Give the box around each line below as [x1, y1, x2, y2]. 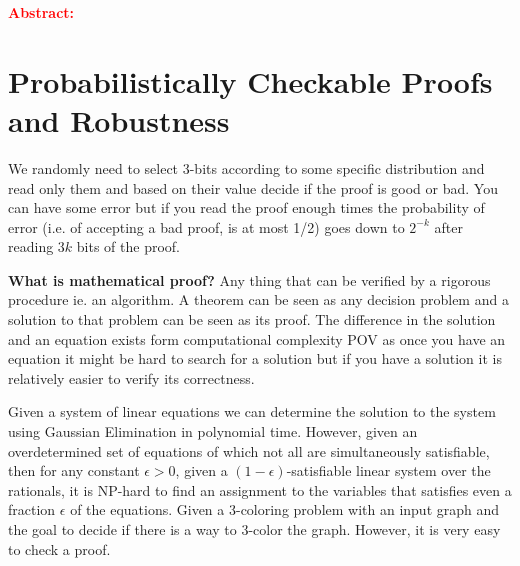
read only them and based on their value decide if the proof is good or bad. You [8, 177, 498, 198]
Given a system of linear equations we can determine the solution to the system [8, 401, 496, 422]
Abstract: [8, 2, 75, 22]
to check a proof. [8, 538, 111, 559]
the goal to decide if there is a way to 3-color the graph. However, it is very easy [8, 519, 501, 539]
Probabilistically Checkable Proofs [8, 60, 493, 101]
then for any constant [8, 460, 140, 481]
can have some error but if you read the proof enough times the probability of [8, 197, 485, 218]
